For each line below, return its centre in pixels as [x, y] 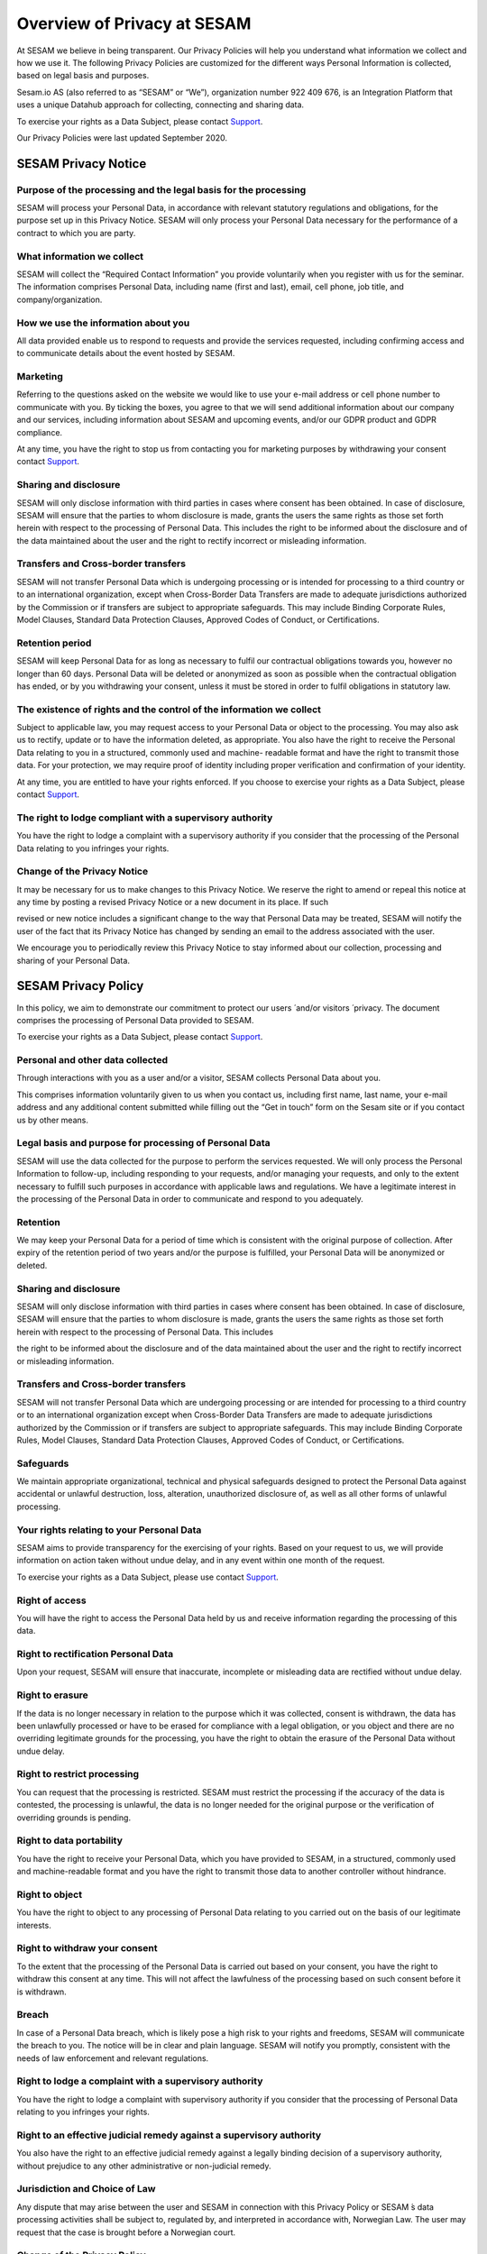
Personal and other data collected [92, 1060]
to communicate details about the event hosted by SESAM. [126, 353]
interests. [34, 1925]
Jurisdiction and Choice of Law [86, 2189]
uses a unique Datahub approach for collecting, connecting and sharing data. [161, 105]
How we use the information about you [103, 323]
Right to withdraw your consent [87, 1948]
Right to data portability [70, 1841]
